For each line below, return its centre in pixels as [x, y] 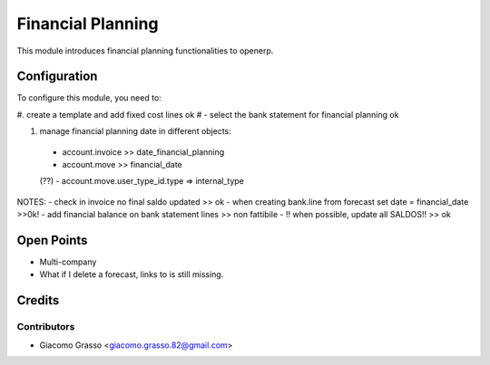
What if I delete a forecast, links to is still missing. [132, 274]
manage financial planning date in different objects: [135, 131]
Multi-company [68, 262]
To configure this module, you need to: [89, 98]
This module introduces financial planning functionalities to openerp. [145, 51]
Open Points [52, 240]
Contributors [46, 327]
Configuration [57, 77]
